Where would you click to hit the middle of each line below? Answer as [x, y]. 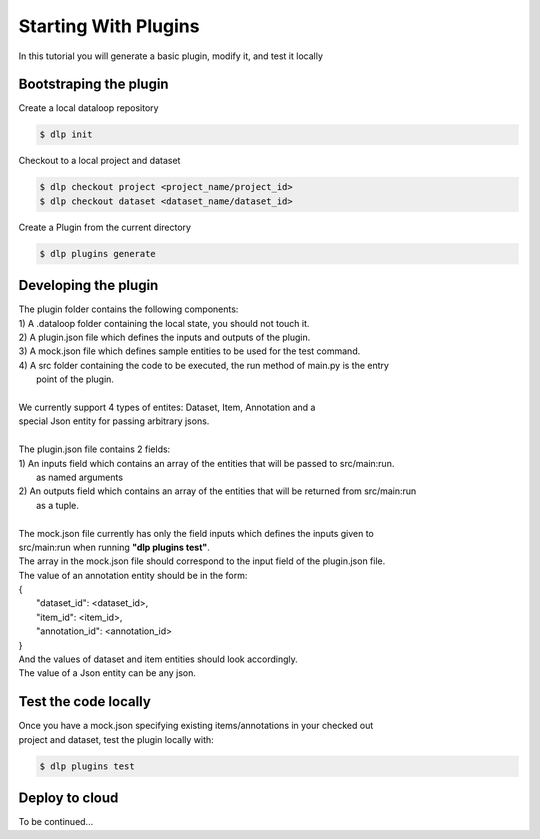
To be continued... [56, 822]
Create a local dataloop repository [88, 108]
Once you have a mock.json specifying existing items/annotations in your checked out [196, 726]
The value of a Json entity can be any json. [107, 673]
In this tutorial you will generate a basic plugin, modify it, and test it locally [171, 56]
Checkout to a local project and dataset [99, 161]
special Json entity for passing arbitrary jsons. [114, 421]
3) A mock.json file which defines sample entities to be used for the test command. [189, 351]
